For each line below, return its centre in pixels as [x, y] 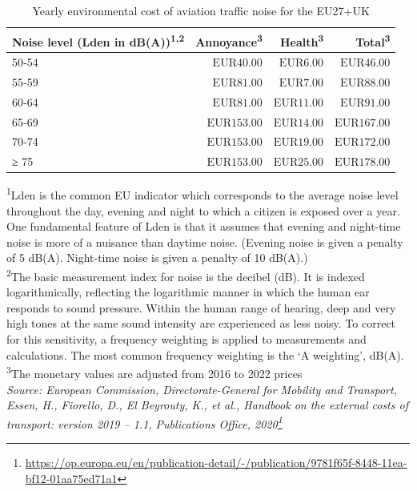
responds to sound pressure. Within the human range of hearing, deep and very [201, 307]
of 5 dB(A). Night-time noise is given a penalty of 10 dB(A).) [157, 258]
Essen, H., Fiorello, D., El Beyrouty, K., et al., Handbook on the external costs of [207, 405]
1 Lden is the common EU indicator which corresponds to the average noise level [202, 194]
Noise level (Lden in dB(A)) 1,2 [98, 40]
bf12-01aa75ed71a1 [71, 478]
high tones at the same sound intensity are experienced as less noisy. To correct [201, 323]
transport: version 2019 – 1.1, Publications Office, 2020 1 [144, 422]
